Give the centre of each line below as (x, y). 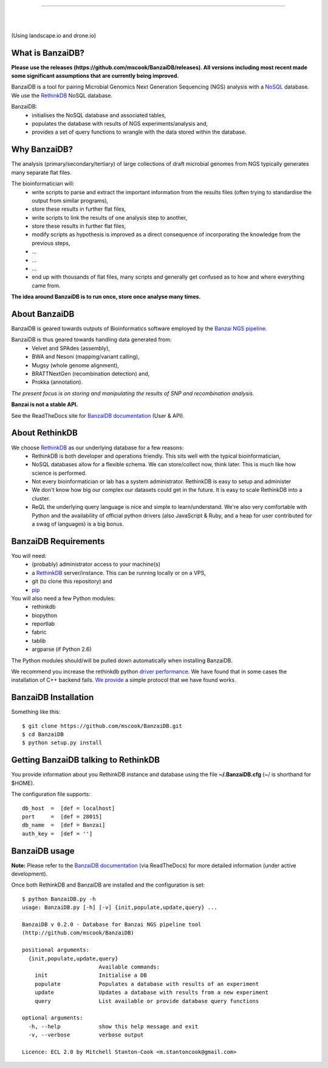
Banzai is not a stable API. (45, 404)
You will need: (29, 556)
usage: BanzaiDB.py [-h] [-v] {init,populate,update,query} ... (120, 907)
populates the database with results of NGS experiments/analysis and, (120, 124)
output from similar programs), (70, 200)
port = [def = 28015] (62, 816)
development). (29, 874)
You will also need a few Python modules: (63, 598)
